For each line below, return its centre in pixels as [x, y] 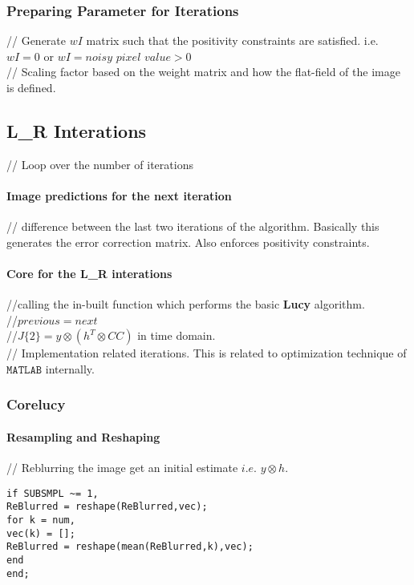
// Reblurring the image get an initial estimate [122, 468]
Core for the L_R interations [89, 273]
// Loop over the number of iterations [100, 164]
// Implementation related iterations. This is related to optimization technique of [207, 353]
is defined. [31, 87]
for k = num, [41, 520]
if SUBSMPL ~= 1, [53, 493]
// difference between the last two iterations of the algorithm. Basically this [193, 226]
